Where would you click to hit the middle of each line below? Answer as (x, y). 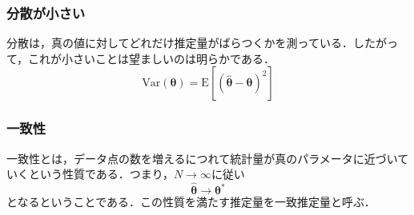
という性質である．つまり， (101, 174)
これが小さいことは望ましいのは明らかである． (151, 58)
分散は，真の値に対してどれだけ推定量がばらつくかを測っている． (180, 43)
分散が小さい (46, 12)
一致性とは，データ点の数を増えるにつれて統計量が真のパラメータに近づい (202, 158)
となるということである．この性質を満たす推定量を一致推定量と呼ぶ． (191, 202)
